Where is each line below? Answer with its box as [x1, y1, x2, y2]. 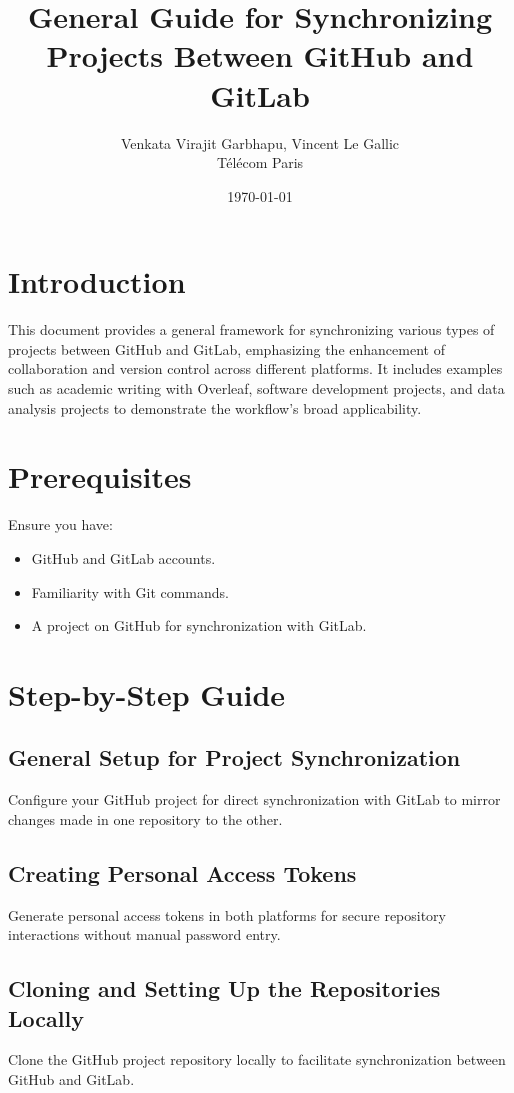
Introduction [8, 261, 186, 302]
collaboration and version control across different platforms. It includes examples [8, 358, 503, 379]
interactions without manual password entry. [8, 924, 281, 945]
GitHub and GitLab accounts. [31, 547, 216, 568]
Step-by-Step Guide [8, 673, 286, 714]
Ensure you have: [8, 514, 113, 535]
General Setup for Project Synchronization [8, 742, 461, 773]
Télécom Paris [216, 152, 304, 173]
